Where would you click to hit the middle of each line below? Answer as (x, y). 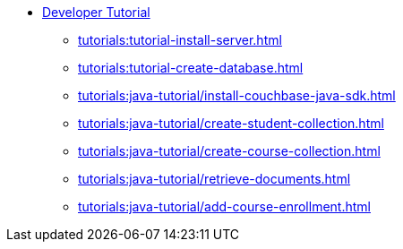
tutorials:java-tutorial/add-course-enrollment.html (224, 206)
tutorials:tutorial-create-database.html (191, 68)
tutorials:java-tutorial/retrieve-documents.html (214, 179)
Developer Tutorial (96, 12)
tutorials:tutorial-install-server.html (180, 40)
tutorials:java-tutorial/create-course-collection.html (229, 151)
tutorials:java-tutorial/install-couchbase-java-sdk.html (237, 95)
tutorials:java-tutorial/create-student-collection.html (231, 123)
